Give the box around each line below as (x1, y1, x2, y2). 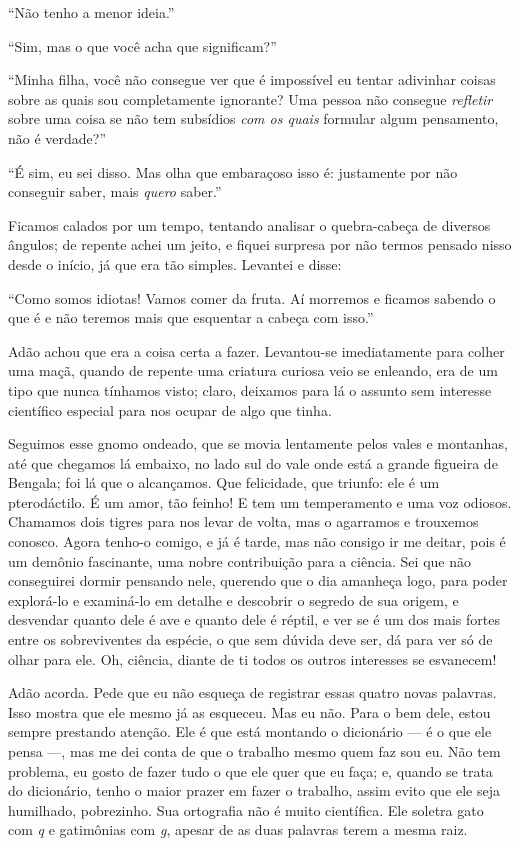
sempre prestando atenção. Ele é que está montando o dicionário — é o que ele (8, 721, 492, 742)
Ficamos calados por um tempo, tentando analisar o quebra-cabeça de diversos (8, 214, 491, 235)
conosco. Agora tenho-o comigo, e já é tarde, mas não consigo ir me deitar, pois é (8, 531, 506, 552)
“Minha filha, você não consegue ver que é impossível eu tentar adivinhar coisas (8, 69, 496, 90)
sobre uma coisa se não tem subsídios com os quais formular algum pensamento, (8, 108, 499, 129)
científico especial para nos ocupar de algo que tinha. (8, 399, 332, 420)
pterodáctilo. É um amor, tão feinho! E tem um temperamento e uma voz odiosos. (8, 491, 512, 512)
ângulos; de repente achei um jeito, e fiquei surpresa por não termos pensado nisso (8, 234, 512, 255)
